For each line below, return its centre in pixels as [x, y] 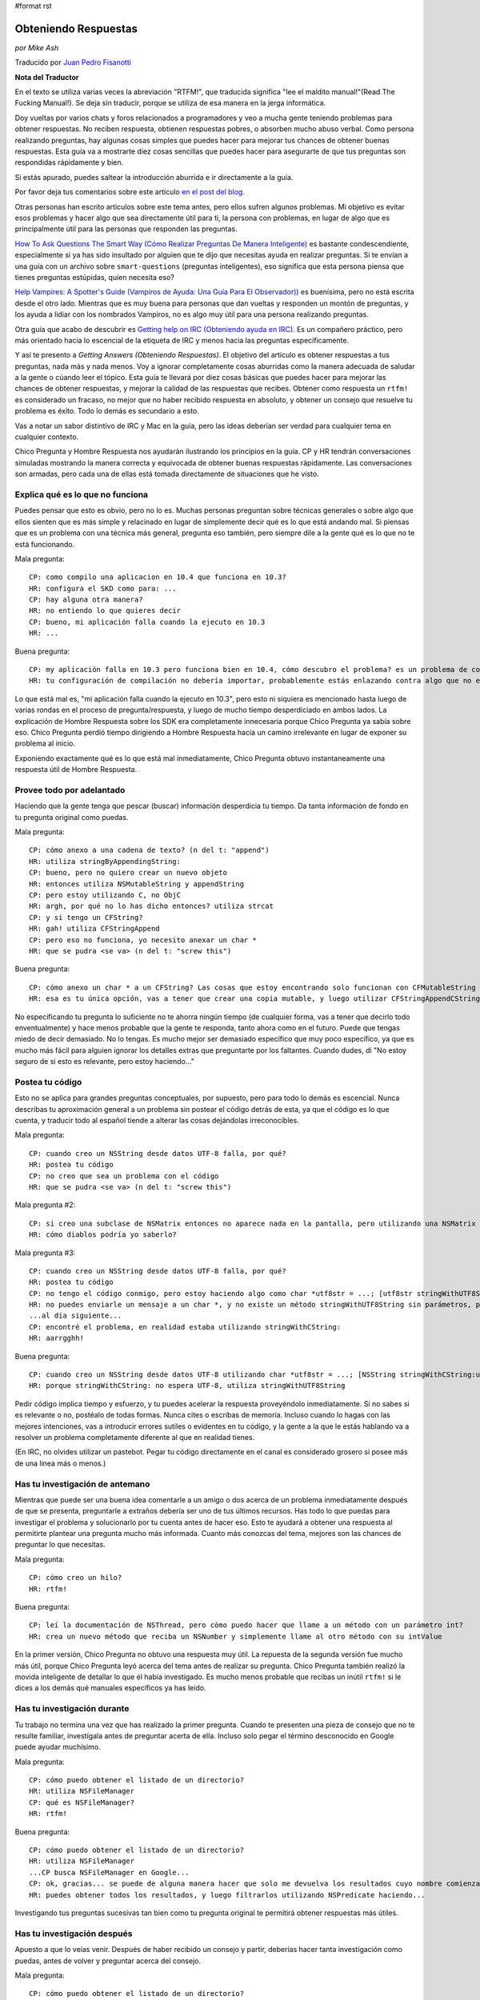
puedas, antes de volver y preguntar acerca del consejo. [108, 1961]
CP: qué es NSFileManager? [82, 1802]
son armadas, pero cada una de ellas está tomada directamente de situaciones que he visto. [167, 474]
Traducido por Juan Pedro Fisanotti [73, 62]
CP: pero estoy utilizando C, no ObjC [105, 895]
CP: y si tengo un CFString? [86, 917]
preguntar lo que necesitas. [60, 1545]
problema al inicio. [45, 743]
